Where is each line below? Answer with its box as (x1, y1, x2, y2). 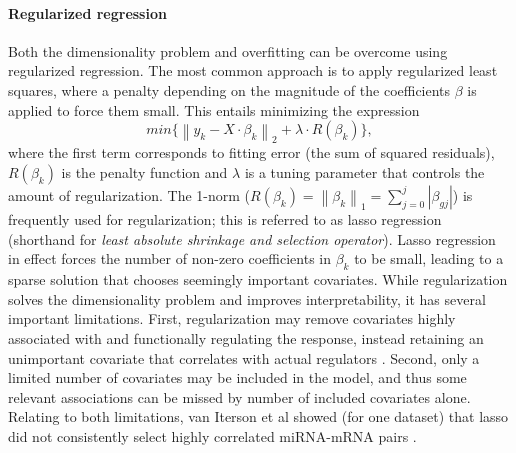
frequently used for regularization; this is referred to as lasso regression (8, 209, 442, 230)
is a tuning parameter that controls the (244, 161, 485, 182)
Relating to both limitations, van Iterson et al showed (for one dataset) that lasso (8, 406, 509, 427)
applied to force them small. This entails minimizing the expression (8, 99, 420, 120)
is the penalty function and (61, 161, 228, 182)
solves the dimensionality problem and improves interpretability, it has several (8, 288, 486, 309)
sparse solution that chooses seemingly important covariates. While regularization (8, 269, 508, 290)
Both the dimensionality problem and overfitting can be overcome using (8, 40, 448, 61)
